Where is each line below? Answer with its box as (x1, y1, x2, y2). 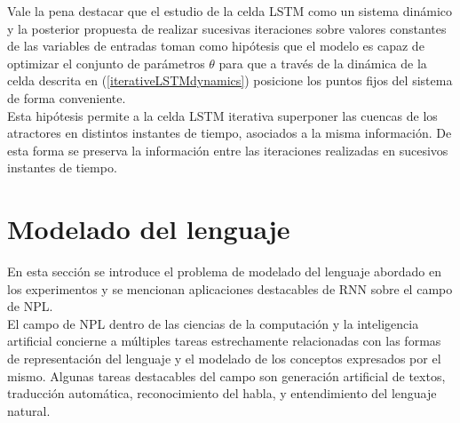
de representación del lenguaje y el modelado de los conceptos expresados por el (7, 349, 441, 368)
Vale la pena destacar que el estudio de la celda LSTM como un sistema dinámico (7, 2, 452, 20)
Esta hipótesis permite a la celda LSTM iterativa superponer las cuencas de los (7, 106, 438, 124)
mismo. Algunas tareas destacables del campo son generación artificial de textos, (7, 366, 446, 385)
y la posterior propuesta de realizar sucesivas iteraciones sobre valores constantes (7, 19, 447, 37)
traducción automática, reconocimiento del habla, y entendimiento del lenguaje (7, 384, 437, 403)
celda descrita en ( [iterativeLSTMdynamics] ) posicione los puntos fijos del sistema (7, 71, 453, 90)
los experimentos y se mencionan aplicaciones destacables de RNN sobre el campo (7, 279, 453, 298)
